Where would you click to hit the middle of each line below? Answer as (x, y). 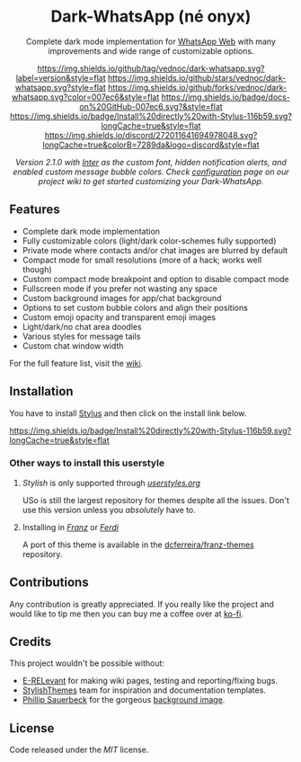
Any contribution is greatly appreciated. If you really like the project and (142, 604)
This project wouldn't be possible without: (87, 663)
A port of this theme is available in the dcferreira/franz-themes (138, 545)
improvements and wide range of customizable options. (151, 50)
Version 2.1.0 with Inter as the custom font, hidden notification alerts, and (151, 162)
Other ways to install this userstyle (87, 463)
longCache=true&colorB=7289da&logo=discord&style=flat (151, 145)
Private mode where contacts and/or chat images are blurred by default (155, 250)
